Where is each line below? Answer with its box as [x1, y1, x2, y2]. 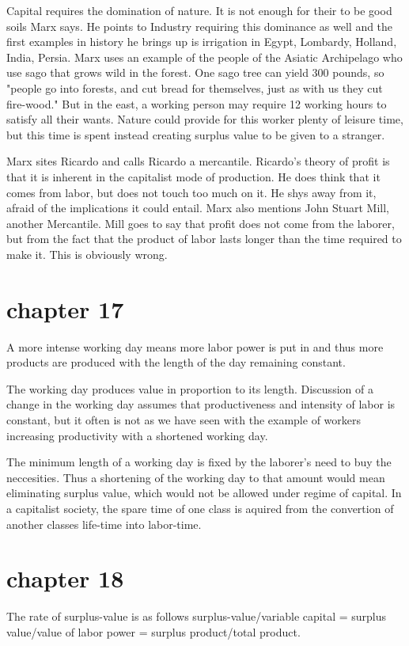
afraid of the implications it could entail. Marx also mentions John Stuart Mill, [6, 199, 389, 216]
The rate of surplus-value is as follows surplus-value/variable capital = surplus [6, 608, 387, 625]
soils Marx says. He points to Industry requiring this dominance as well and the [6, 17, 393, 34]
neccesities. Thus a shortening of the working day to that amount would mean [6, 469, 385, 485]
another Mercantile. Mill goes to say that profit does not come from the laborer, [6, 215, 395, 231]
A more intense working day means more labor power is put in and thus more [6, 338, 384, 355]
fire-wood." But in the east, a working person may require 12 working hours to [6, 95, 387, 112]
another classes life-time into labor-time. [6, 515, 202, 532]
